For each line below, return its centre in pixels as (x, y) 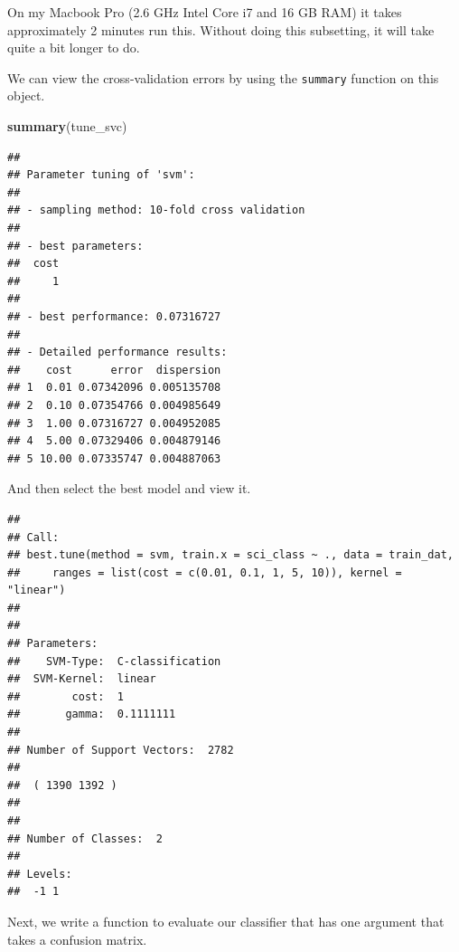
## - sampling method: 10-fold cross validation (156, 210)
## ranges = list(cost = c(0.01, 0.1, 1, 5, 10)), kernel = (205, 572)
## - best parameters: (75, 246)
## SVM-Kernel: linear (82, 679)
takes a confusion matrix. (77, 939)
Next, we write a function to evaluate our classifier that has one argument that (226, 921)
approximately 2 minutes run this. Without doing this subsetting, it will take (221, 29)
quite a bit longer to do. (74, 48)
